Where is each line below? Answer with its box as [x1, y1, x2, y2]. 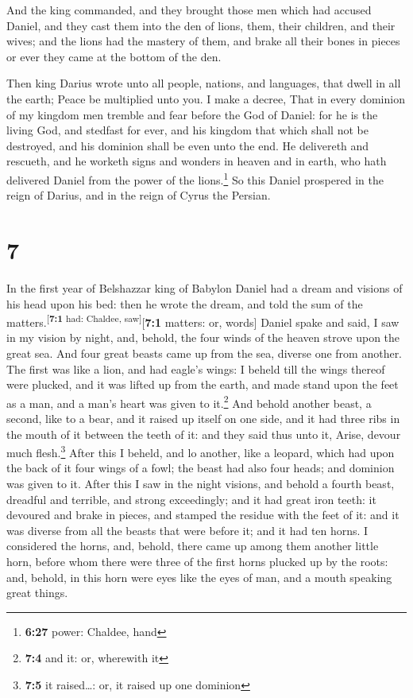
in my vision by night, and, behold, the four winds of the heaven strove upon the [6, 329, 400, 346]
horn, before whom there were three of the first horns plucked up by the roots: [6, 553, 388, 569]
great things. [6, 584, 68, 601]
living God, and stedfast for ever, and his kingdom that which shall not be [6, 122, 369, 138]
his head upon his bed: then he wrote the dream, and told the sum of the [6, 295, 363, 312]
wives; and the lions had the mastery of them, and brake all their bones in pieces [6, 33, 400, 49]
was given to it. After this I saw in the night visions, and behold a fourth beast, [6, 475, 395, 491]
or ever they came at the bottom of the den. [6, 48, 222, 64]
